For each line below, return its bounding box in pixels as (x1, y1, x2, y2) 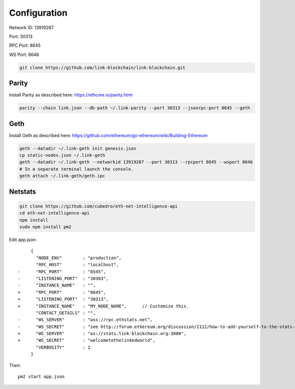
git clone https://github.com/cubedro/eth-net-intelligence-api (19, 203, 178, 209)
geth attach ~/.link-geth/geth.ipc (19, 173, 105, 179)
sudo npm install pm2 (19, 224, 72, 230)
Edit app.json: (9, 237, 37, 242)
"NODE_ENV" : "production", (36, 255, 122, 261)
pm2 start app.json (18, 374, 65, 380)
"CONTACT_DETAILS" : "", (36, 310, 96, 316)
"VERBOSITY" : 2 (36, 344, 91, 350)
